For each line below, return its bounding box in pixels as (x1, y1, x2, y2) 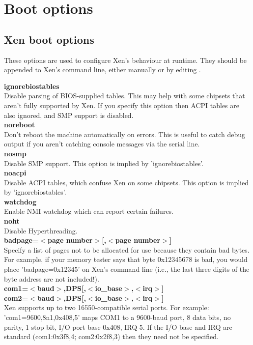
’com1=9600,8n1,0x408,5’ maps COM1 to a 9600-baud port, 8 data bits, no (4, 312, 231, 322)
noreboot (4, 119, 35, 130)
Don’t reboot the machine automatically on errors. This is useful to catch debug (4, 129, 246, 139)
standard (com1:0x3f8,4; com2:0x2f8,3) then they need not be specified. (4, 331, 219, 342)
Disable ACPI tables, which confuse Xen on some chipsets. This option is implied (4, 177, 249, 187)
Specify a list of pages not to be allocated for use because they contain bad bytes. (4, 244, 250, 255)
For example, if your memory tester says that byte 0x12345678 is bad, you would (4, 254, 248, 264)
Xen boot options (4, 31, 94, 47)
